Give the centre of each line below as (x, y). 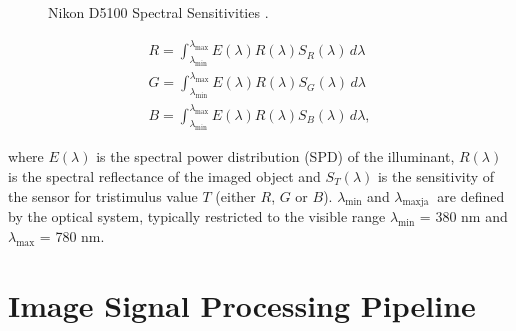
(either (235, 195)
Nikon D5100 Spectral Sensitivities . (158, 12)
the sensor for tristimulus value (103, 195)
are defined (471, 195)
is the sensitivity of (436, 176)
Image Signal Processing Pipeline (242, 304)
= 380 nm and (463, 216)
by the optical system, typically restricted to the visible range (197, 216)
